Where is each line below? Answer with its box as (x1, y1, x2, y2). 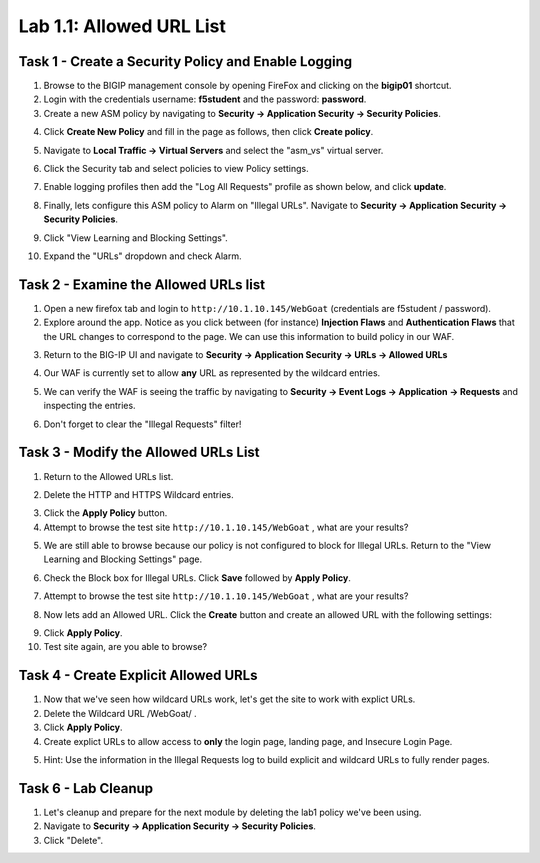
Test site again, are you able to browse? (43, 641, 208, 653)
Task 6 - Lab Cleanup (18, 780, 154, 797)
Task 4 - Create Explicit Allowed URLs (18, 667, 259, 684)
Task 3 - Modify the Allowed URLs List (18, 444, 260, 461)
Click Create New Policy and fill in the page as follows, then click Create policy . (43, 126, 374, 138)
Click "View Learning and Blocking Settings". (43, 231, 229, 244)
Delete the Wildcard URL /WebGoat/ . (43, 707, 197, 719)
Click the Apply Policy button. (43, 507, 168, 519)
